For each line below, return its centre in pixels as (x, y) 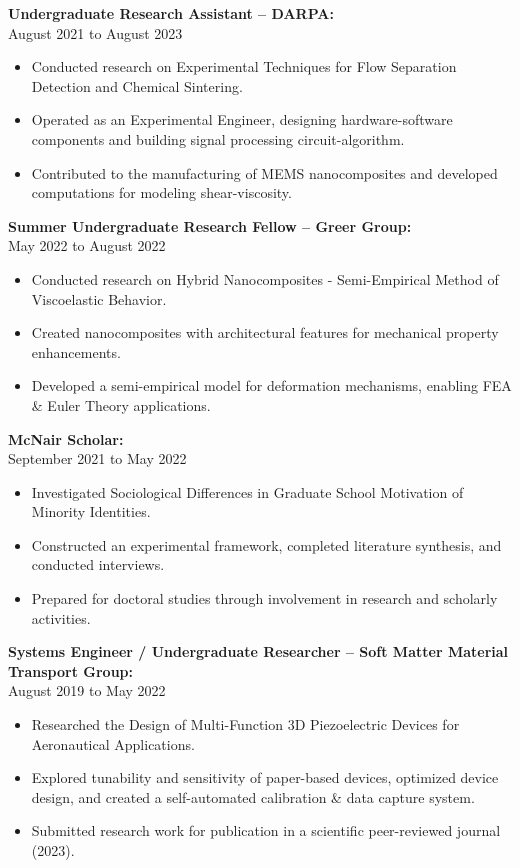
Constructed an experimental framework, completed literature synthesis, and (266, 544)
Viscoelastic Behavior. (99, 298)
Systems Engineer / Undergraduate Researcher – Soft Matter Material (258, 651)
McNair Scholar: (66, 438)
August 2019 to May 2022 (87, 690)
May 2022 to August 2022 (87, 245)
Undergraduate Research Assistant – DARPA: (171, 13)
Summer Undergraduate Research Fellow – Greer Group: (210, 225)
